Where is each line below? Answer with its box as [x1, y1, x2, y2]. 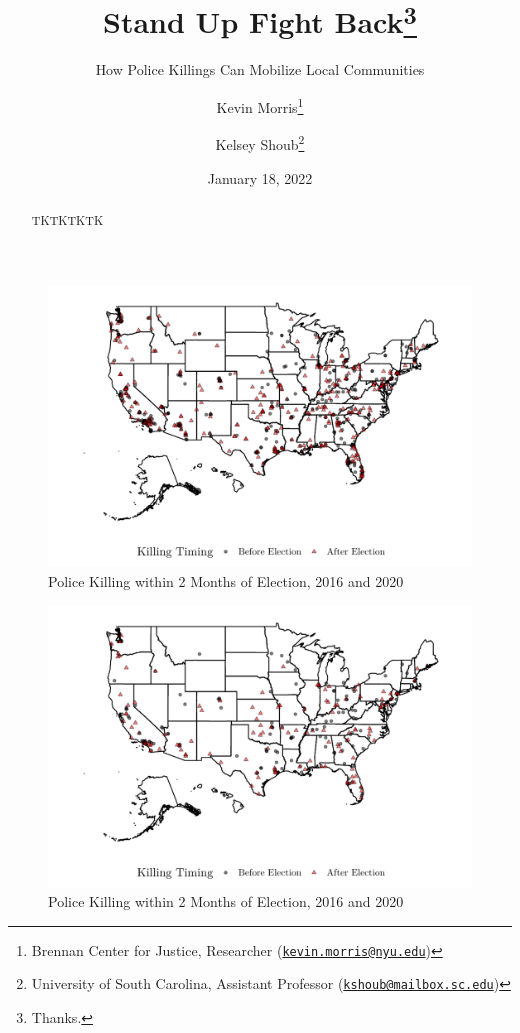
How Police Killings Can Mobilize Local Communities [95, 59, 425, 80]
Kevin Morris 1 [216, 94, 304, 117]
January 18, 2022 [207, 167, 313, 188]
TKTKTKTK [31, 211, 104, 228]
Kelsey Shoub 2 [215, 131, 305, 154]
